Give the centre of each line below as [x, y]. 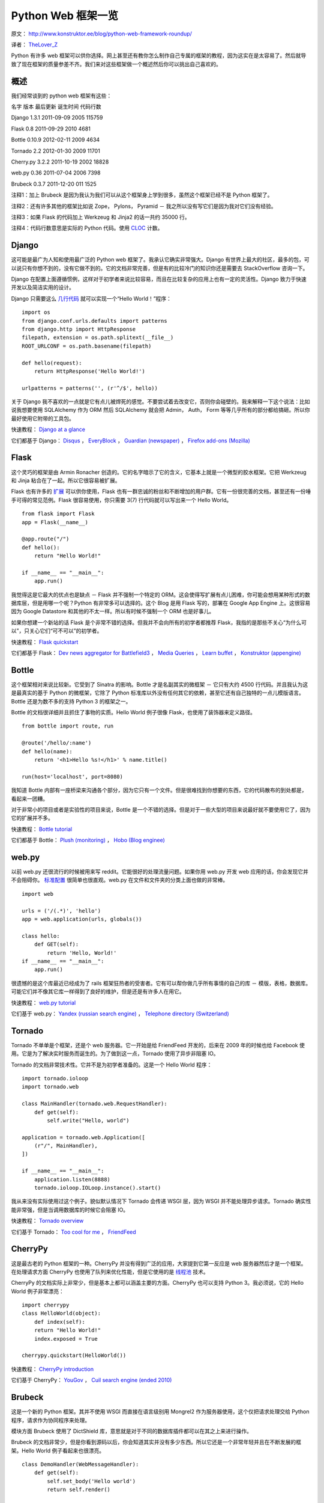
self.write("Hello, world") [88, 1120]
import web [38, 894]
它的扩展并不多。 [32, 818]
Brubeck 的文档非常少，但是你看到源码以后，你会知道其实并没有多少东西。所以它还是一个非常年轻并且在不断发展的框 [156, 1442]
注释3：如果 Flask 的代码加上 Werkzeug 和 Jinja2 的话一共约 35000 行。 [100, 217]
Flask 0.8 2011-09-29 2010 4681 [51, 129]
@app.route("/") [46, 539]
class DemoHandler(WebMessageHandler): [80, 1465]
